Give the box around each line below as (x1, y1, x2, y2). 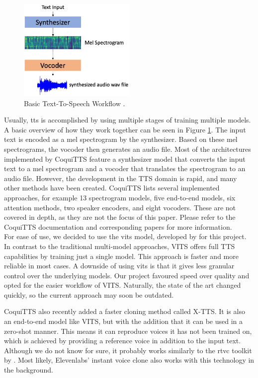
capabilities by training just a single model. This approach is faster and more (4, 251, 239, 261)
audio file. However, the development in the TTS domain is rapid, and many (4, 173, 237, 183)
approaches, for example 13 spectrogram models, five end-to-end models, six (4, 192, 236, 202)
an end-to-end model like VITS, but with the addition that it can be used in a (4, 316, 243, 326)
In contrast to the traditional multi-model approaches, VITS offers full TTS (4, 241, 235, 251)
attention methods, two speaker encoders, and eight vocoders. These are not (4, 202, 236, 212)
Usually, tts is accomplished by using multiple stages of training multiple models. (4, 115, 251, 125)
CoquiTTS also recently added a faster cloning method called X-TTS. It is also (4, 306, 245, 316)
